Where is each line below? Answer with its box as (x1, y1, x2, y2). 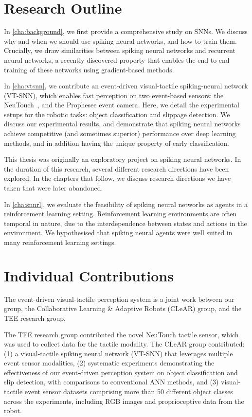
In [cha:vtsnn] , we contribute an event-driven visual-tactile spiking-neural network (4, 81, 248, 91)
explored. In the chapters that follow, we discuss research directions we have (4, 173, 231, 183)
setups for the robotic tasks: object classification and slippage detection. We (4, 109, 230, 119)
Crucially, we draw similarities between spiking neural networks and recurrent (4, 45, 235, 55)
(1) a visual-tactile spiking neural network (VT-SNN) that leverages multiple (4, 348, 233, 358)
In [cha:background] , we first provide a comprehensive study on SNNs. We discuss (4, 26, 248, 36)
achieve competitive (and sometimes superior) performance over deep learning (4, 128, 236, 139)
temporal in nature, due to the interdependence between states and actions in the (4, 218, 247, 228)
